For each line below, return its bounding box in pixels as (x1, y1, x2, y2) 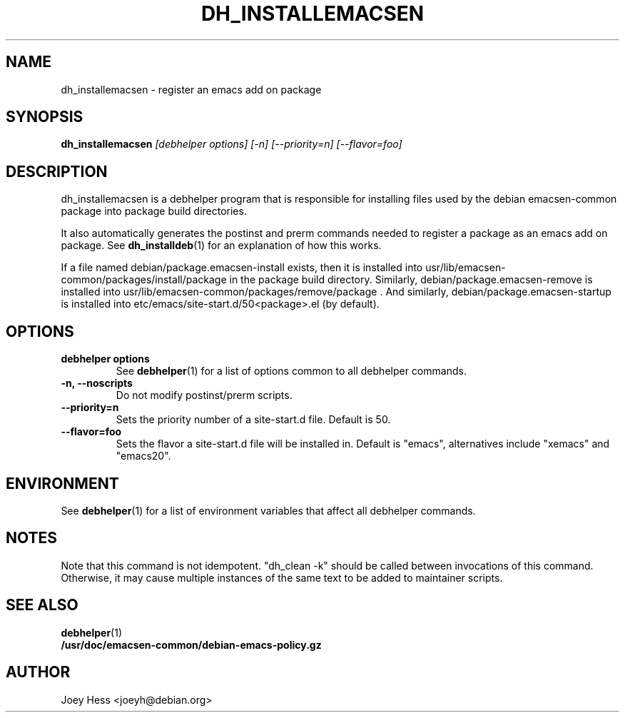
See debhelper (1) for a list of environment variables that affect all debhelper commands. (61, 504, 476, 517)
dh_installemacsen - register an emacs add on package (61, 83, 322, 96)
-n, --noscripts (61, 377, 133, 390)
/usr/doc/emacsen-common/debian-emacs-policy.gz (61, 638, 322, 651)
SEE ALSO (6, 596, 78, 615)
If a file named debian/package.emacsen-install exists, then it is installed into (61, 261, 423, 274)
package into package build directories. (61, 205, 247, 218)
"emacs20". (116, 450, 171, 462)
